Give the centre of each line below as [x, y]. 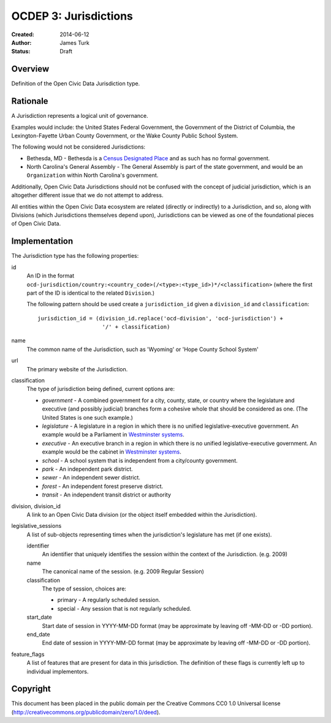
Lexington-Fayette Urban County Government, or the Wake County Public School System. [125, 136]
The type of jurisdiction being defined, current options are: [101, 389]
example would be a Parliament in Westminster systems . [113, 435]
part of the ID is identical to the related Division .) [91, 293]
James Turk [75, 42]
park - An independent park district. [87, 469]
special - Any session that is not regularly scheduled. [124, 608]
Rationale [30, 101]
